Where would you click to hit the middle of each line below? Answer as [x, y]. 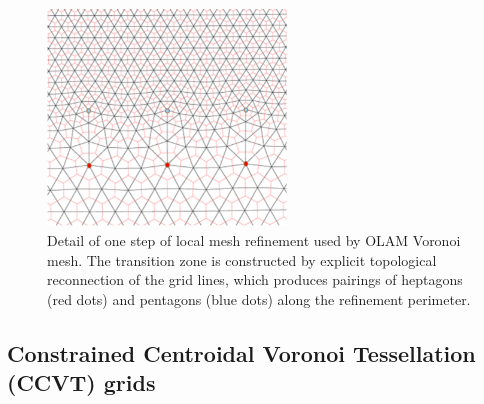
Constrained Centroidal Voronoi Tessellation [241, 352]
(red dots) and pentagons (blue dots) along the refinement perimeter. [259, 298]
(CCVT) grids [81, 382]
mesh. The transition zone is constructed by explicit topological [242, 259]
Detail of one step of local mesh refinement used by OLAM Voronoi [254, 240]
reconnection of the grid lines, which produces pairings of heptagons [255, 279]
